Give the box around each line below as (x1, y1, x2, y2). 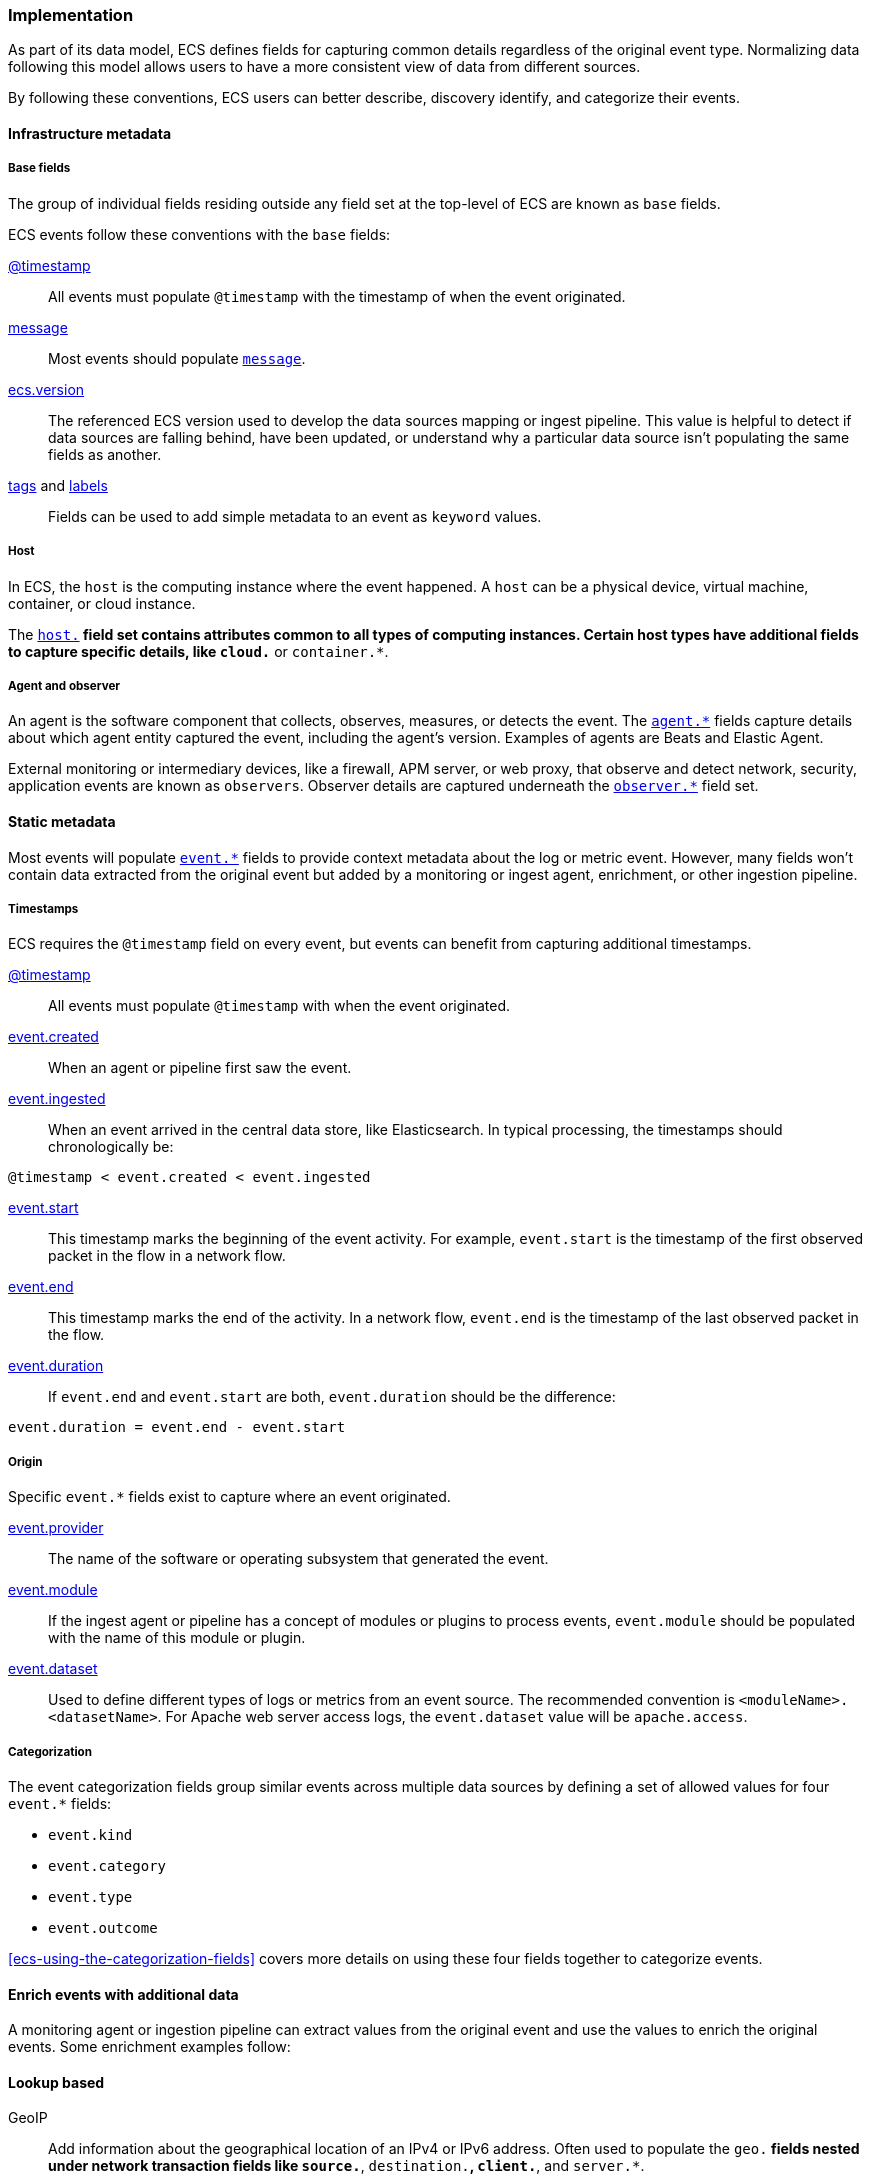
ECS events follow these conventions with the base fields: (8, 225, 391, 243)
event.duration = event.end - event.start (8, 1419, 346, 1436)
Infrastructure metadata (8, 124, 172, 142)
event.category (48, 1857, 167, 1874)
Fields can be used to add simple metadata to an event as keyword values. (48, 507, 542, 525)
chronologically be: (48, 1138, 174, 1156)
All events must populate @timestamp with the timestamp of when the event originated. (48, 287, 626, 305)
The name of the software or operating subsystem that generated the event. (48, 1550, 549, 1568)
